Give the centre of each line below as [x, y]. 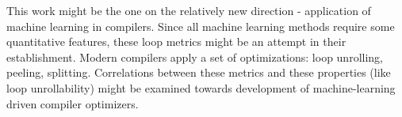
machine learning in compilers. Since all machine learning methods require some [201, 26]
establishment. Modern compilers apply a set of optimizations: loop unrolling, [195, 57]
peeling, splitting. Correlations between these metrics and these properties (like [199, 72]
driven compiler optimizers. [73, 103]
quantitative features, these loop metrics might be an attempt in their [176, 42]
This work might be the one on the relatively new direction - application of [189, 10]
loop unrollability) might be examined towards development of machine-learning [201, 87]
